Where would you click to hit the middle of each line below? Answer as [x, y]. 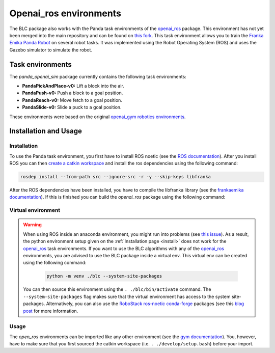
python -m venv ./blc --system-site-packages [104, 276]
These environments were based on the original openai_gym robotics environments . [98, 117]
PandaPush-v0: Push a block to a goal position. [73, 93]
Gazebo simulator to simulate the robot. [51, 50]
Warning [32, 225]
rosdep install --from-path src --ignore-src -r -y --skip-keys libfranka [116, 177]
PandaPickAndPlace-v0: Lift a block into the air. [73, 86]
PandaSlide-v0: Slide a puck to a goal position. [72, 107]
